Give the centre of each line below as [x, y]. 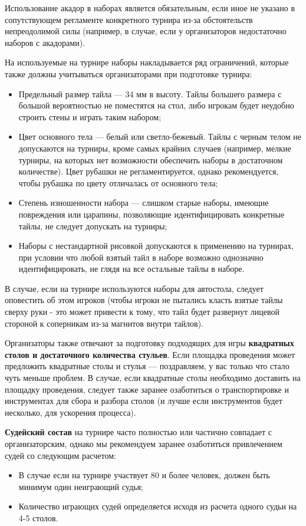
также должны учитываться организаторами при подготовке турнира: [129, 73]
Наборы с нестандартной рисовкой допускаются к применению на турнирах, [156, 246]
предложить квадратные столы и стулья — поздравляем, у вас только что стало [147, 366]
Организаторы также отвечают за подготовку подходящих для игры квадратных [149, 343]
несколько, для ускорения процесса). [70, 412]
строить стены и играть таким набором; [90, 116]
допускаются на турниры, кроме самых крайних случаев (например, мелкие [155, 148]
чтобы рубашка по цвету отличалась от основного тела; [118, 183]
